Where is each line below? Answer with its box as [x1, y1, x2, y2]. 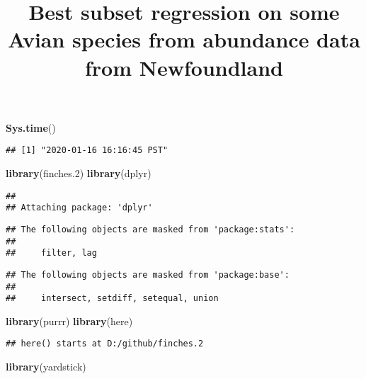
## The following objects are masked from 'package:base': [6, 269, 290, 280]
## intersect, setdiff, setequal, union [6, 293, 219, 304]
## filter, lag [6, 248, 97, 259]
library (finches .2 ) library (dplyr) [6, 166, 151, 180]
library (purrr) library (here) [6, 313, 133, 328]
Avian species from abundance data [8, 25, 360, 54]
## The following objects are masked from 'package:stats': [6, 224, 295, 234]
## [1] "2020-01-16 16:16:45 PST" [6, 145, 168, 156]
